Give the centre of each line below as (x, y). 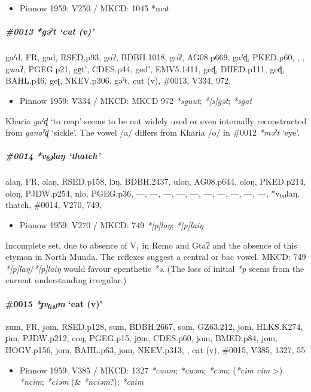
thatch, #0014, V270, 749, (54, 205)
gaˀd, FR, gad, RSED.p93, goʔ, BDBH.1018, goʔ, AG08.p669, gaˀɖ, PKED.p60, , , (155, 57)
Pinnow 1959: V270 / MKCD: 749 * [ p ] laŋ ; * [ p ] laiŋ (112, 225)
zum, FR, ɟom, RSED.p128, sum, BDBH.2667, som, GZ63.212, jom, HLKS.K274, (154, 326)
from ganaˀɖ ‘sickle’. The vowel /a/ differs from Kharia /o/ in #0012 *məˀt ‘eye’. (153, 132)
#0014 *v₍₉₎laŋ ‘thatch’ (53, 156)
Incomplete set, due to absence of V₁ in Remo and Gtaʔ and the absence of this (151, 245)
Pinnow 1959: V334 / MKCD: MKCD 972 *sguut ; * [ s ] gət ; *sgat (136, 100)
